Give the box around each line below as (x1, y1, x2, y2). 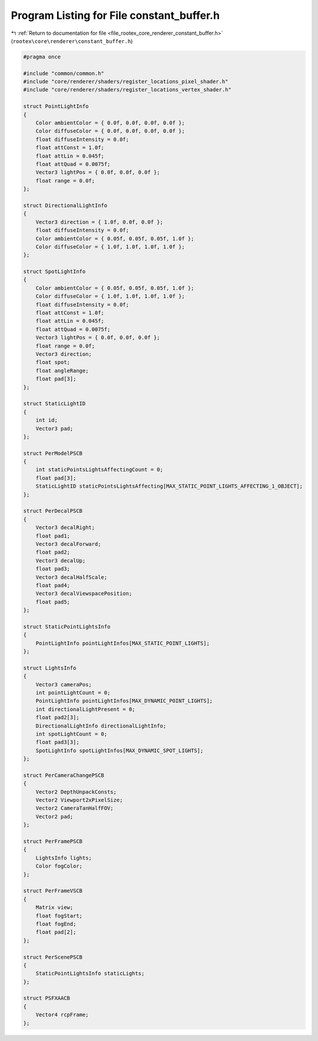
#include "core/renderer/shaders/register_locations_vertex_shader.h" (23, 86, 232, 93)
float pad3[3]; (35, 739, 79, 746)
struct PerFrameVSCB (23, 888, 82, 894)
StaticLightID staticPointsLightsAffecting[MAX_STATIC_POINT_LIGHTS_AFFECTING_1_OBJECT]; (35, 483, 303, 490)
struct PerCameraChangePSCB (23, 772, 104, 778)
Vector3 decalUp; (35, 557, 86, 564)
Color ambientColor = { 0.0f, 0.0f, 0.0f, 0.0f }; (35, 120, 185, 126)
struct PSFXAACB (23, 995, 71, 1001)
